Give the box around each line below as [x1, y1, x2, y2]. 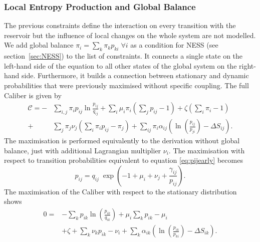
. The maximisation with [168, 145, 245, 155]
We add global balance [4, 40, 74, 50]
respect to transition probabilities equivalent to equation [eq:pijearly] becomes [4, 155, 243, 165]
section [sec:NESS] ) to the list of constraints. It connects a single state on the [4, 51, 243, 61]
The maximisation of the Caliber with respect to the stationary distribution [4, 186, 237, 196]
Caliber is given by [4, 90, 62, 100]
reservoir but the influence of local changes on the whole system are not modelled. [4, 30, 256, 40]
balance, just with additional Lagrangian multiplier [4, 145, 161, 155]
